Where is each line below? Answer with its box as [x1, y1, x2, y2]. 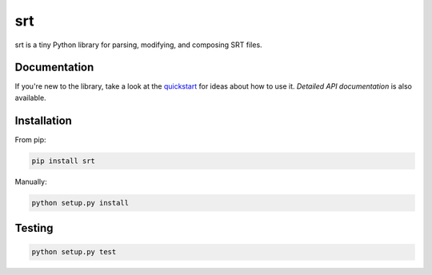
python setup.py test [31, 248, 117, 257]
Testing [14, 221, 54, 235]
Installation [14, 114, 72, 127]
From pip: [14, 134, 47, 144]
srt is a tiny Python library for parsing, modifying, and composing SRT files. [14, 40, 263, 50]
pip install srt [31, 156, 96, 165]
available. [14, 93, 47, 102]
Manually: [14, 177, 47, 186]
